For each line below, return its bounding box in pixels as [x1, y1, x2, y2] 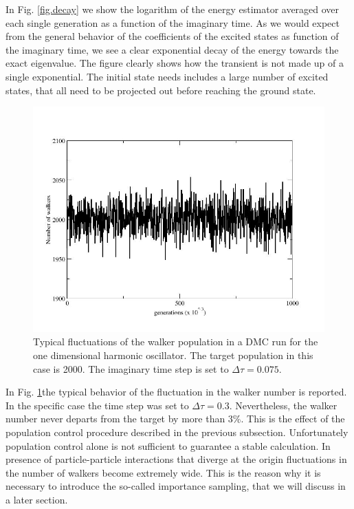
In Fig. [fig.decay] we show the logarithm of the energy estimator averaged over [5, 2, 340, 16]
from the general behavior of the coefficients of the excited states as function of [5, 29, 339, 43]
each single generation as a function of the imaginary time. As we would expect [5, 15, 340, 30]
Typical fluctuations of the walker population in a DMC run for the [33, 334, 318, 349]
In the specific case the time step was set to [5, 398, 189, 412]
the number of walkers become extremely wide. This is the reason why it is [5, 465, 321, 479]
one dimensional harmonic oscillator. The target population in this [33, 347, 313, 362]
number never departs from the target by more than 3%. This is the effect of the [5, 411, 345, 426]
